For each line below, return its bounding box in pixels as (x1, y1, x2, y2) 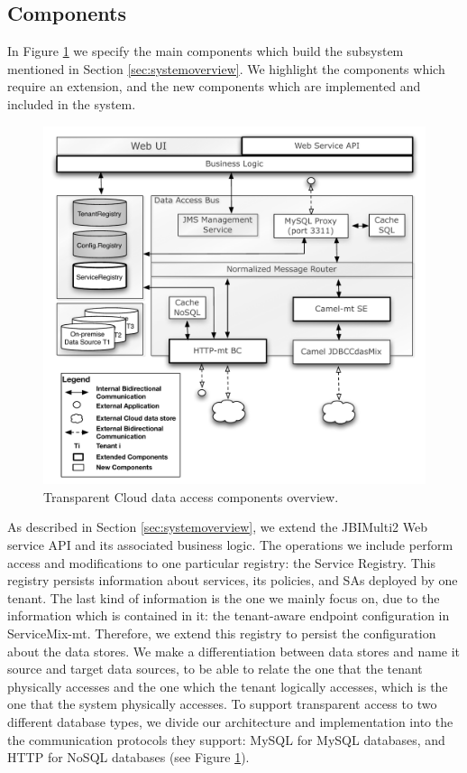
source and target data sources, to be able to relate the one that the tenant (7, 659, 423, 678)
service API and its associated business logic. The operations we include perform (7, 536, 453, 554)
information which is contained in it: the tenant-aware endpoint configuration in (7, 606, 450, 625)
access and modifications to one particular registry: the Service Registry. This (7, 553, 435, 572)
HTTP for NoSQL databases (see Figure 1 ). (7, 748, 250, 767)
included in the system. (7, 94, 136, 113)
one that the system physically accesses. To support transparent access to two (7, 694, 437, 713)
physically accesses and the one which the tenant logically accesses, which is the (7, 676, 448, 695)
